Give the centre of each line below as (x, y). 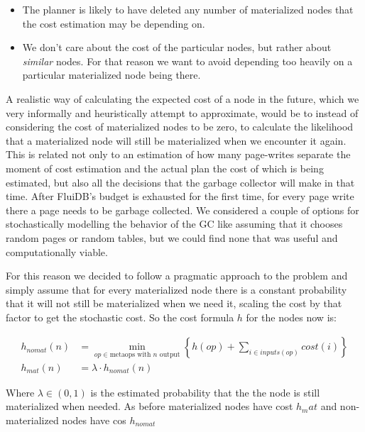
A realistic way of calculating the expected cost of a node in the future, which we (182, 98)
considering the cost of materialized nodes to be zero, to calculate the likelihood (180, 127)
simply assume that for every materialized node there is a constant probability (176, 289)
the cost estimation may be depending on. (114, 23)
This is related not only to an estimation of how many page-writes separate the (178, 154)
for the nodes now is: (291, 317)
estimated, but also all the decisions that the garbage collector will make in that (180, 182)
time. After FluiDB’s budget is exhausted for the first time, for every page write (180, 196)
